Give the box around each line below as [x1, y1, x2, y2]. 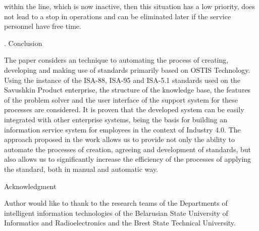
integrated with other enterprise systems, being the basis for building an [4, 114, 228, 124]
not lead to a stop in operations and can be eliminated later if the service [4, 11, 231, 21]
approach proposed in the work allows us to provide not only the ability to [4, 134, 235, 145]
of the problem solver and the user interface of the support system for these [4, 94, 238, 105]
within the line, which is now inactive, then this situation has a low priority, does [4, 1, 255, 11]
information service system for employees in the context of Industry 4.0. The [4, 124, 241, 134]
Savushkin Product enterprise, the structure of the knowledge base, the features [4, 84, 251, 95]
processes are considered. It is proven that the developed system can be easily [4, 104, 244, 115]
